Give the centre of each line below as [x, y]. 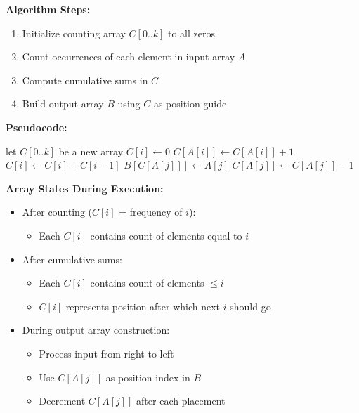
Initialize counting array [74, 33]
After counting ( [57, 212]
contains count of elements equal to [166, 235]
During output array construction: [96, 330]
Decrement [62, 401]
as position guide [190, 104]
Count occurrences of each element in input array [129, 57]
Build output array [63, 104]
